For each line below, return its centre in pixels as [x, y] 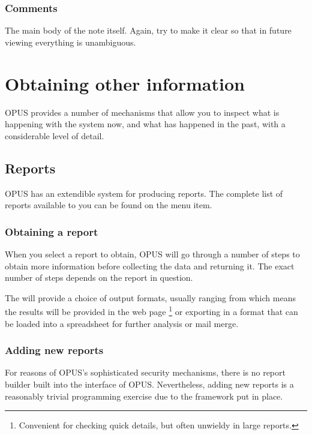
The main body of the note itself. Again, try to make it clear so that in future [148, 30]
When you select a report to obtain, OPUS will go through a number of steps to [152, 253]
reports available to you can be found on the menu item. [109, 205]
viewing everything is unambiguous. [70, 42]
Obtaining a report [52, 231]
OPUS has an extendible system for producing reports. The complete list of [144, 193]
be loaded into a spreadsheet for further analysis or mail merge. [122, 323]
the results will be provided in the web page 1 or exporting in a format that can [151, 310]
